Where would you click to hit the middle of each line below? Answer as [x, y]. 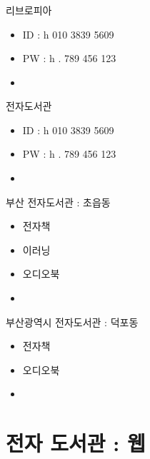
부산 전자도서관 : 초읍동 [58, 202]
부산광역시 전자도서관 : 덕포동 [72, 322]
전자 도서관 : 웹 [76, 443]
